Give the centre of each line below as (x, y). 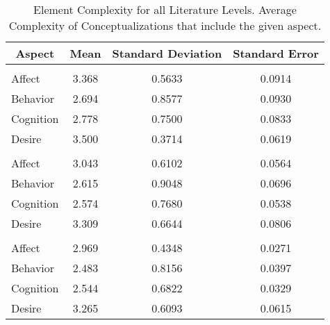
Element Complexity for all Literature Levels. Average (165, 9)
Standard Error (276, 53)
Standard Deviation (167, 53)
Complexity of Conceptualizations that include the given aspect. (165, 25)
